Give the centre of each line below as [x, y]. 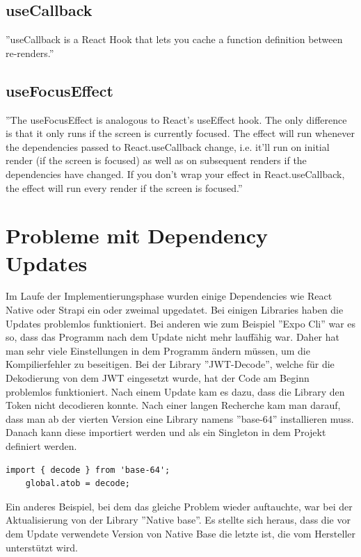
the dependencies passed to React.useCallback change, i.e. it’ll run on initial [168, 146]
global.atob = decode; [78, 484]
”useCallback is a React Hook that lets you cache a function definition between [174, 39]
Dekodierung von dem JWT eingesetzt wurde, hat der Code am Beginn [158, 378]
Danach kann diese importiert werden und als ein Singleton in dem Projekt [166, 432]
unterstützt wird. [42, 547]
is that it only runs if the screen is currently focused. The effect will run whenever [180, 133]
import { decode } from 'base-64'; [88, 470]
